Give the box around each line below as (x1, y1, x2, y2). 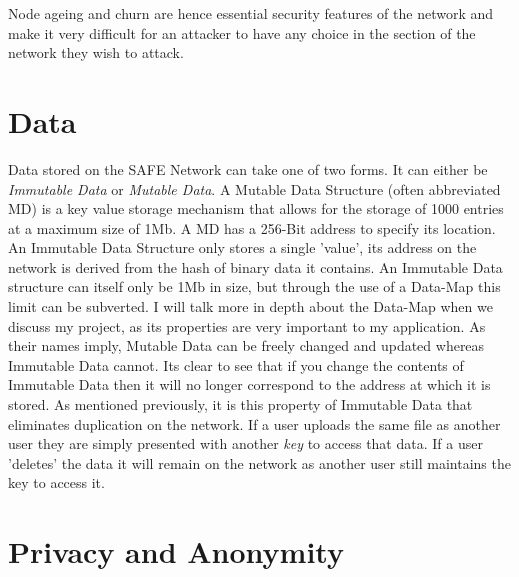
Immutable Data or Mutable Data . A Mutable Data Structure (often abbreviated (8, 178, 501, 199)
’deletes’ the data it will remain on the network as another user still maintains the (8, 452, 511, 473)
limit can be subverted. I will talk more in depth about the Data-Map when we (8, 296, 493, 317)
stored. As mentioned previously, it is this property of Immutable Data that (8, 394, 473, 415)
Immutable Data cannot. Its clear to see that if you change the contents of (8, 354, 464, 375)
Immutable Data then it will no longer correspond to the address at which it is (8, 374, 491, 395)
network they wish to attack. (8, 42, 184, 63)
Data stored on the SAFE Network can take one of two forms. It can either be (8, 158, 488, 179)
